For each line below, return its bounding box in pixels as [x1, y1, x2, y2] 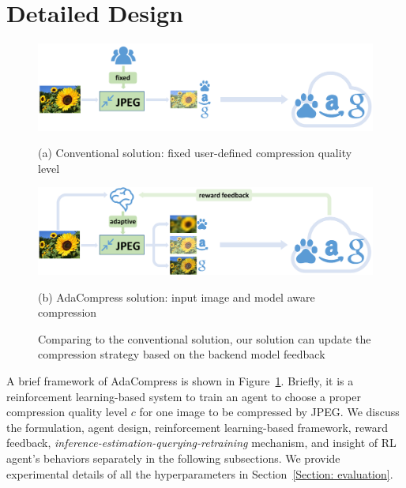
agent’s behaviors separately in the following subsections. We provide [6, 449, 340, 466]
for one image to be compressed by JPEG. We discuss [139, 404, 400, 420]
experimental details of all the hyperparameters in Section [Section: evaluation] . [6, 465, 393, 482]
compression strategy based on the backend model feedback [38, 346, 325, 362]
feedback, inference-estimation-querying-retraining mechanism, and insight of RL [6, 434, 397, 451]
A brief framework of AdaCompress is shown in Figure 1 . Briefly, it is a [6, 372, 354, 389]
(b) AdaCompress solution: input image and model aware [38, 288, 315, 305]
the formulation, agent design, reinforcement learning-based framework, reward [6, 419, 389, 435]
